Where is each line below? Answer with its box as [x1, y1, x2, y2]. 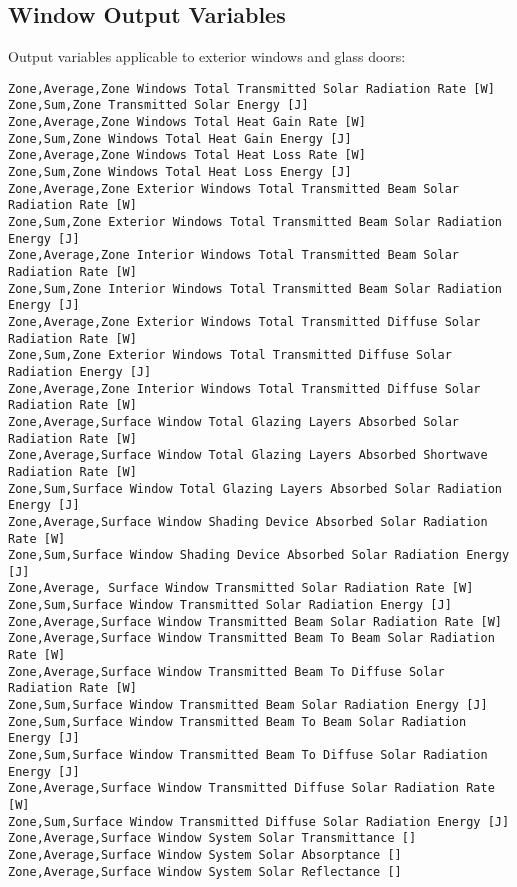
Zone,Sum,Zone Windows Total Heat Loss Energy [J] [8, 165, 352, 180]
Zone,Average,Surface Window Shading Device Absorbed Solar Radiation [8, 514, 488, 529]
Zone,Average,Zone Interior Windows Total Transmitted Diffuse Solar [8, 381, 481, 396]
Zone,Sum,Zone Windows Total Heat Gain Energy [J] [8, 131, 352, 146]
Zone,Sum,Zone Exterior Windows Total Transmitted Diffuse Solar [8, 348, 452, 363]
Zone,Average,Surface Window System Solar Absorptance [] [8, 847, 402, 862]
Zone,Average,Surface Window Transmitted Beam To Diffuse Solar [8, 664, 445, 679]
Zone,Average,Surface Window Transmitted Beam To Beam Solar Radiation [8, 631, 495, 646]
